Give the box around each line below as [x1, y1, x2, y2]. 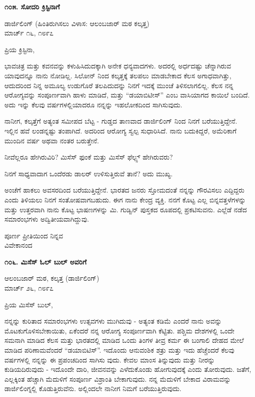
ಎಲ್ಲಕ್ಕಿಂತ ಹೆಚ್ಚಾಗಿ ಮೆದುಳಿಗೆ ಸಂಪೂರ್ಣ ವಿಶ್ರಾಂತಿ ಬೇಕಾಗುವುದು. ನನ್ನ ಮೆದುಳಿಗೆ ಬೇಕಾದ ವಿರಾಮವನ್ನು [4, 373, 231, 384]
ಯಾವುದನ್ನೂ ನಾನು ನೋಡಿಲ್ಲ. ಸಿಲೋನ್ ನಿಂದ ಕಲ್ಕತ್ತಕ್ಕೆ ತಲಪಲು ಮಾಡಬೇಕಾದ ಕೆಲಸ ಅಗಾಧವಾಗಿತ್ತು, [4, 70, 231, 80]
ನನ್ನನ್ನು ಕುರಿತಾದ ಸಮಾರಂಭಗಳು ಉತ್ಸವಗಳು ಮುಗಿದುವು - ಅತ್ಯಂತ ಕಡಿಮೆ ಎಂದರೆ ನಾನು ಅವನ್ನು [4, 316, 222, 326]
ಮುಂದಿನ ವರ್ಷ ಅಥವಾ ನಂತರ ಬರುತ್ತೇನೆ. [4, 135, 99, 145]
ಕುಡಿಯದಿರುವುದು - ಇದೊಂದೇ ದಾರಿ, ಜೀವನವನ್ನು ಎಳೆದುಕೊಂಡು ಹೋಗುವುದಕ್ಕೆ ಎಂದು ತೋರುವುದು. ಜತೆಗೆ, [4, 364, 252, 374]
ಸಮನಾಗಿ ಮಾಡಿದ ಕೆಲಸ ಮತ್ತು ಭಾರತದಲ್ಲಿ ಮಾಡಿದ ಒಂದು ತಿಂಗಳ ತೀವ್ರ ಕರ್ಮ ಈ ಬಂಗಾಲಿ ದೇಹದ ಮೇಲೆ [4, 335, 244, 345]
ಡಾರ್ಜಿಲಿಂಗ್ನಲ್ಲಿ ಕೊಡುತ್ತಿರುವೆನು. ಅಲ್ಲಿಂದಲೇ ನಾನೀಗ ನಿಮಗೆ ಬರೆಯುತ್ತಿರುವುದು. [4, 383, 182, 394]
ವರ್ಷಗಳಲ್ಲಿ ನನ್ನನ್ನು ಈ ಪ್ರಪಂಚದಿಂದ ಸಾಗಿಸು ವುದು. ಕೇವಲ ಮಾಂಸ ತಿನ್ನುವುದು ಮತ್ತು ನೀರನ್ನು [4, 354, 215, 364]
